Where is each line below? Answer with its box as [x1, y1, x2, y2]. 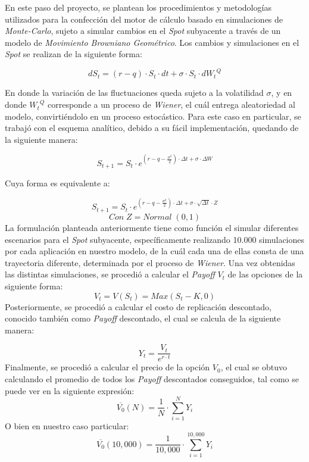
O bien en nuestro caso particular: [5, 420, 129, 432]
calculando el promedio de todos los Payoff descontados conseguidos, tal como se [5, 372, 299, 385]
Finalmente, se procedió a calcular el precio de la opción [5, 361, 210, 373]
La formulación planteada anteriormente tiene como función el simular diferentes [5, 221, 299, 233]
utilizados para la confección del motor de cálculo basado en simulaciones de [5, 13, 283, 25]
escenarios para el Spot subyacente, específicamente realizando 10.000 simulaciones [5, 233, 305, 245]
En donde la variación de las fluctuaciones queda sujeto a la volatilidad [5, 86, 264, 99]
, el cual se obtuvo [220, 361, 287, 373]
